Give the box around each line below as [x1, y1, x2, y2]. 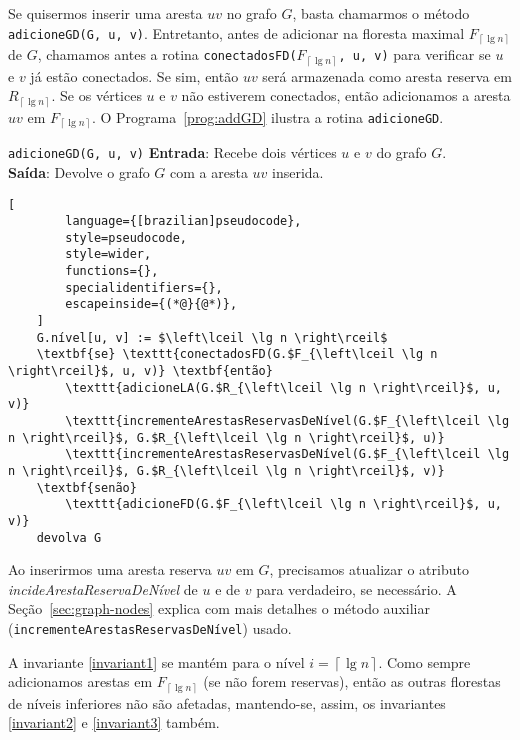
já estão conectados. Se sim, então [30, 65, 239, 86]
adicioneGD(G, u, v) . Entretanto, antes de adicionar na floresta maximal [8, 22, 465, 43]
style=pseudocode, [65, 230, 187, 245]
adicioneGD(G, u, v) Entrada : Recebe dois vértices [8, 142, 337, 163]
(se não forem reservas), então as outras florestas [203, 671, 501, 692]
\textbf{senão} [36, 480, 137, 495]
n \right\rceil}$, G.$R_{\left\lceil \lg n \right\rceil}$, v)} [8, 464, 445, 478]
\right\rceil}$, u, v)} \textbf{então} [8, 364, 273, 379]
